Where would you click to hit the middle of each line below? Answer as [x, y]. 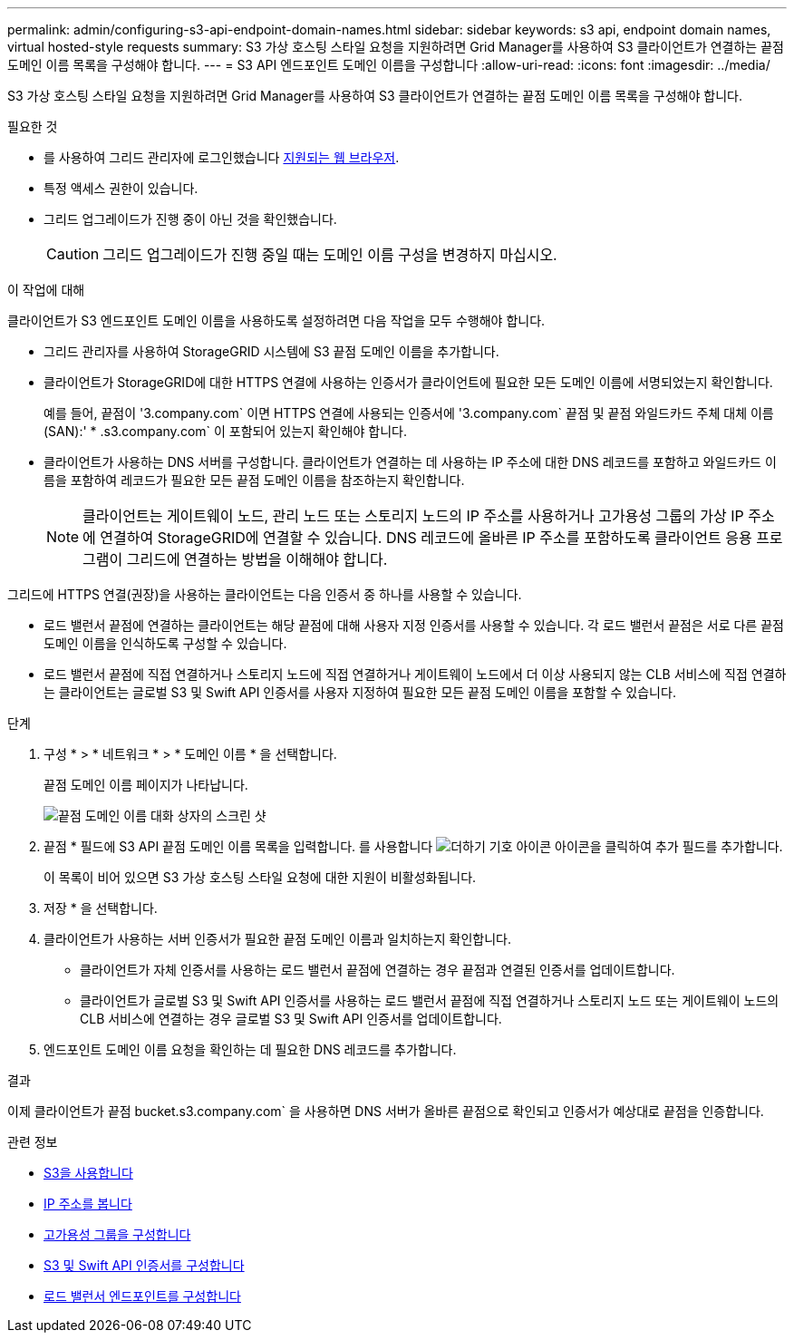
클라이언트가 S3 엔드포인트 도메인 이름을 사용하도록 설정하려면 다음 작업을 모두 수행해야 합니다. [276, 320]
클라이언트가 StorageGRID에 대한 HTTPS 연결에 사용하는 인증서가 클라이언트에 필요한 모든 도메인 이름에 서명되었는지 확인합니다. [408, 382]
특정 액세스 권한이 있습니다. [121, 188]
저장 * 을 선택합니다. [101, 908]
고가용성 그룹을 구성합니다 [117, 1234]
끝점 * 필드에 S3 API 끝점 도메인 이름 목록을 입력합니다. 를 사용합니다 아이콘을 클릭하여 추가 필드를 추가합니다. [413, 846]
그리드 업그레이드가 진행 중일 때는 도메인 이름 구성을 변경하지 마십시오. [330, 255]
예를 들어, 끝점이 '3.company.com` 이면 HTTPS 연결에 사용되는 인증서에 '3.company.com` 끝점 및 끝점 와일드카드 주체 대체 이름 [409, 413]
